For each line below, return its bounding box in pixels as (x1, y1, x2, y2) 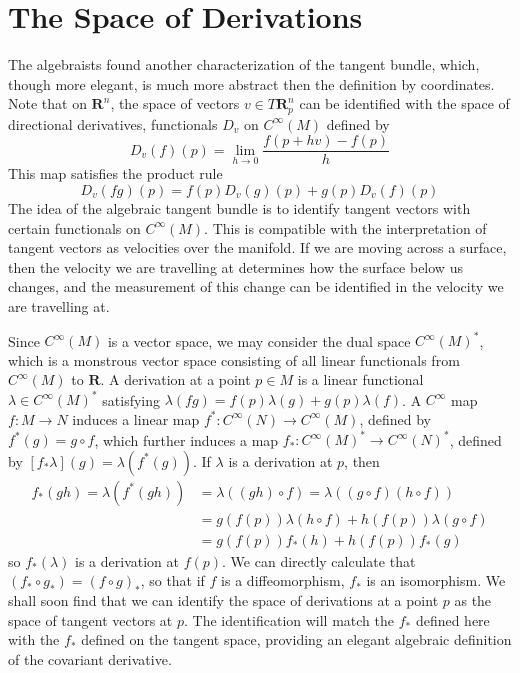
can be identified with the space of (299, 93, 510, 114)
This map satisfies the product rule (8, 163, 223, 184)
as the (454, 589, 492, 610)
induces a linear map (72, 408, 200, 429)
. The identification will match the (183, 609, 394, 630)
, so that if (140, 570, 205, 591)
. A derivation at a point (100, 369, 251, 390)
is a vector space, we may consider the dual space (107, 330, 411, 351)
